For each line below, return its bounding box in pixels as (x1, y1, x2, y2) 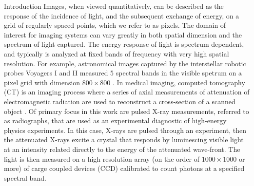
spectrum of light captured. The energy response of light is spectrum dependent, (4, 39, 244, 49)
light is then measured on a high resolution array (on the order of (4, 153, 200, 164)
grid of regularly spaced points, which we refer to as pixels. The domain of (4, 20, 226, 30)
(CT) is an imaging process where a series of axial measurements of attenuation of (4, 87, 250, 97)
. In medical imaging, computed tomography (112, 77, 245, 87)
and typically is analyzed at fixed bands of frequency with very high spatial (4, 48, 229, 58)
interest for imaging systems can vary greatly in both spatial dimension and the (4, 29, 242, 39)
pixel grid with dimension (4, 77, 80, 87)
